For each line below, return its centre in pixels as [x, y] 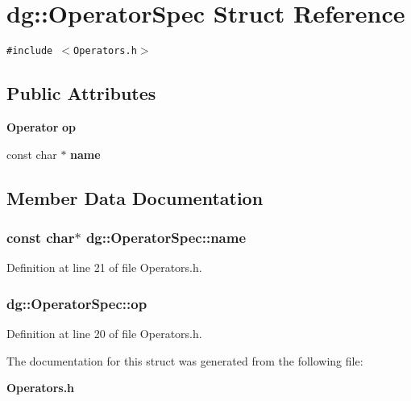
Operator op [41, 126]
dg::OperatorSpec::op [77, 303]
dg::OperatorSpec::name [166, 237]
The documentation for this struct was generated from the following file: [185, 360]
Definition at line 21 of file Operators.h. [104, 267]
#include [30, 51]
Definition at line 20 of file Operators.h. [104, 333]
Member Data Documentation [135, 197]
